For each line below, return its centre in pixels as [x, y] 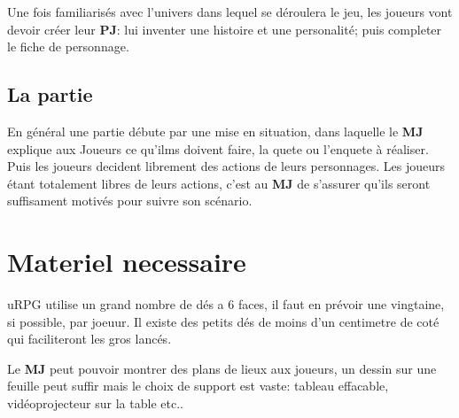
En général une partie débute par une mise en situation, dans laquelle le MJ [215, 131]
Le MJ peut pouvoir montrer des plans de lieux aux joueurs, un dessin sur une [222, 368]
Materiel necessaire [127, 262]
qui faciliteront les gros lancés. [89, 339]
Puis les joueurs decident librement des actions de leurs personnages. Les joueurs [226, 166]
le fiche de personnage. [68, 46]
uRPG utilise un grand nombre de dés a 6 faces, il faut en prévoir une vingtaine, [226, 304]
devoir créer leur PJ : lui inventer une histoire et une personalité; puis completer [225, 29]
